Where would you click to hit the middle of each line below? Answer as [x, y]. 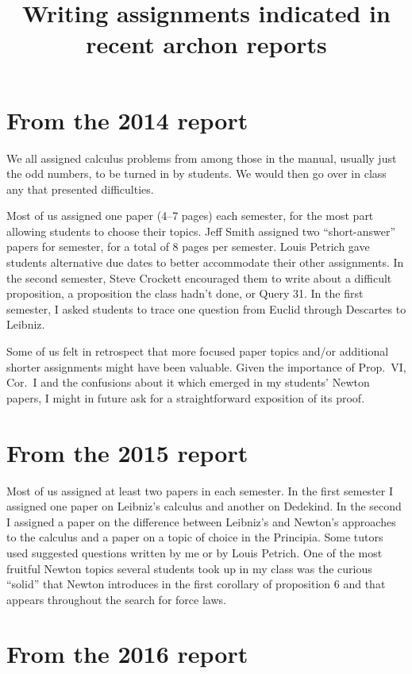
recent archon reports [206, 44]
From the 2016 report [127, 654]
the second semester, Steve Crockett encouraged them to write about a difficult [199, 277]
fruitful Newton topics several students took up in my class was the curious [189, 568]
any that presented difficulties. [80, 189]
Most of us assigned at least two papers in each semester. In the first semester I [200, 490]
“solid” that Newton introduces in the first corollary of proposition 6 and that [196, 584]
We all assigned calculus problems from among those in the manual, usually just [202, 158]
